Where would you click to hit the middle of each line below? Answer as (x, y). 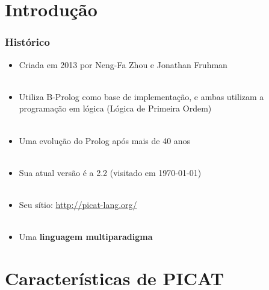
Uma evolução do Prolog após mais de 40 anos (105, 140)
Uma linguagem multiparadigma (86, 237)
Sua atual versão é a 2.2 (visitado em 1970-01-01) (110, 172)
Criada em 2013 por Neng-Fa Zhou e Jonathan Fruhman (123, 64)
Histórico (27, 42)
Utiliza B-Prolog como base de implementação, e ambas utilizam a (141, 96)
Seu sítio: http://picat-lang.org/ (78, 204)
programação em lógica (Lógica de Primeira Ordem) (115, 108)
